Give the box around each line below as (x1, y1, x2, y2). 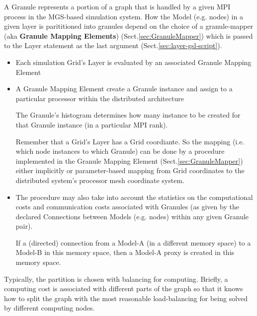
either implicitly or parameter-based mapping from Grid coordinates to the (15, 165, 245, 176)
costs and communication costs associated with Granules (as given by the (15, 201, 239, 212)
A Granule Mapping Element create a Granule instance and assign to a (15, 83, 233, 94)
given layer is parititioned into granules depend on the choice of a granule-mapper (4, 21, 254, 31)
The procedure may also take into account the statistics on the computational (15, 191, 253, 202)
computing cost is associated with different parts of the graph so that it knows (4, 283, 243, 294)
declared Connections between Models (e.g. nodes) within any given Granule (15, 211, 249, 221)
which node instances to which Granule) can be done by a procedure (15, 146, 225, 156)
